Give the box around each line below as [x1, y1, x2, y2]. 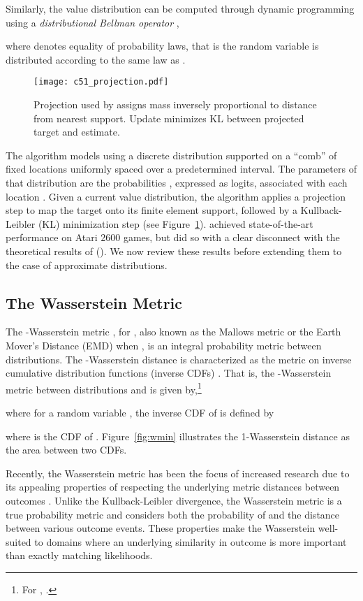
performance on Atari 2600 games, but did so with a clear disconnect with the [6, 230, 340, 245]
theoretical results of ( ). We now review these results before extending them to [6, 243, 342, 258]
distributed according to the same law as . [6, 52, 186, 66]
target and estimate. [34, 124, 120, 139]
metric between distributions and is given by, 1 [6, 379, 202, 396]
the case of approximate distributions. [6, 257, 168, 272]
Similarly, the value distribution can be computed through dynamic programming [6, 1, 355, 15]
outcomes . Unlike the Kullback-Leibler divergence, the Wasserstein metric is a [6, 493, 342, 507]
